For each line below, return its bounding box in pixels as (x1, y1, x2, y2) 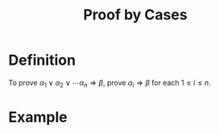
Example (8, 107, 68, 126)
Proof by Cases (83, 6, 188, 24)
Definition (8, 51, 76, 69)
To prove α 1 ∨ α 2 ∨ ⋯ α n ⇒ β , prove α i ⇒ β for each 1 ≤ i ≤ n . (8, 77, 211, 90)
